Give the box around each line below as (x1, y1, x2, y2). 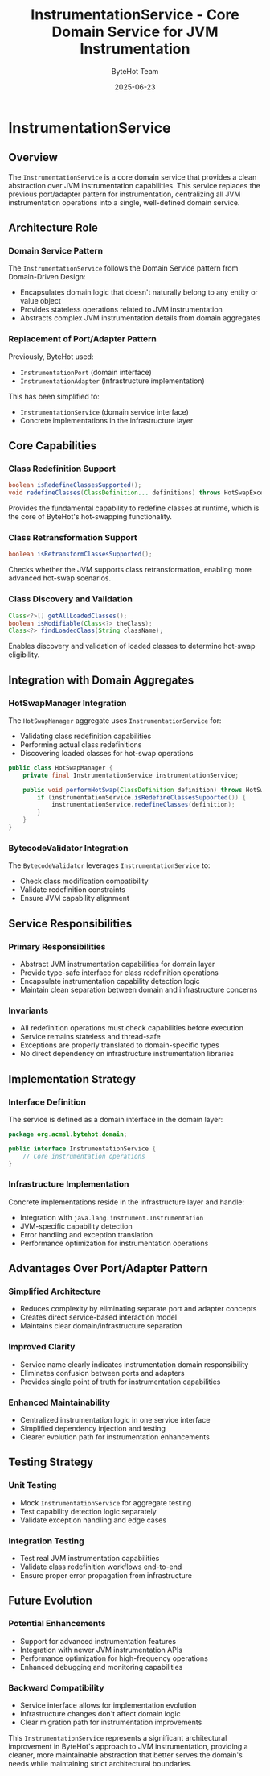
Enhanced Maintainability (8, 1397, 111, 1408)
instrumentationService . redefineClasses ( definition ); (51, 801, 235, 809)
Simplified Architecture (8, 1286, 102, 1297)
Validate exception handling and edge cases (19, 1515, 167, 1525)
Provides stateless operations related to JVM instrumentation (19, 304, 223, 315)
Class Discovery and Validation (8, 593, 133, 605)
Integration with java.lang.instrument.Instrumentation (19, 1212, 204, 1222)
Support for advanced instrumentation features (19, 1636, 177, 1646)
